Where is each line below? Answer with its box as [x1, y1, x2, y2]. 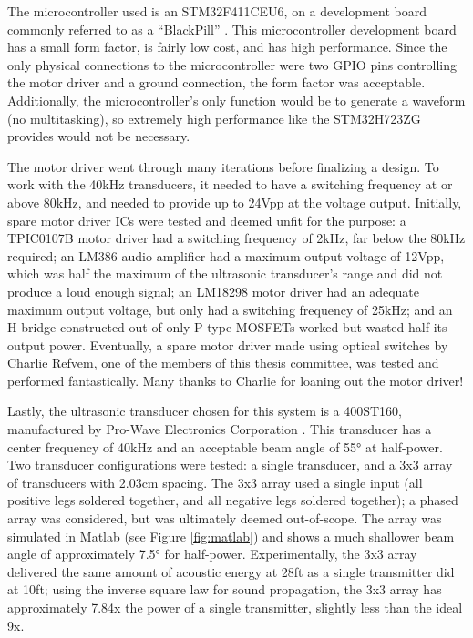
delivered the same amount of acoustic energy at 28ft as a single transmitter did [7, 562, 455, 581]
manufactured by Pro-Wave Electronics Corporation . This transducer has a [7, 420, 432, 439]
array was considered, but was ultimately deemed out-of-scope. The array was [7, 509, 442, 528]
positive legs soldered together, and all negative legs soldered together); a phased [7, 491, 458, 510]
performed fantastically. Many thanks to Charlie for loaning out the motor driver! [7, 370, 464, 390]
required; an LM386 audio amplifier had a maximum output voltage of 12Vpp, [7, 246, 445, 265]
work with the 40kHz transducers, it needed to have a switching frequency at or [7, 175, 453, 194]
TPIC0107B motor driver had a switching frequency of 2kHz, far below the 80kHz [7, 228, 466, 248]
